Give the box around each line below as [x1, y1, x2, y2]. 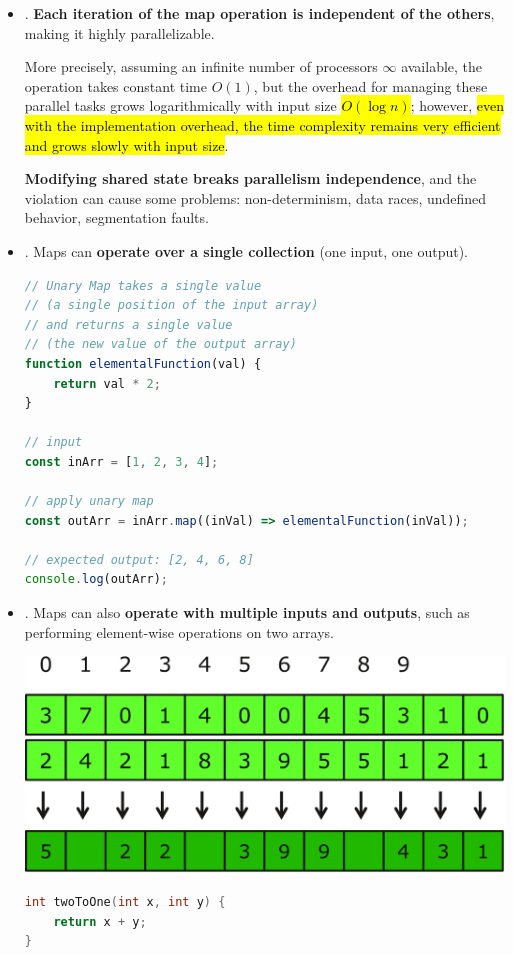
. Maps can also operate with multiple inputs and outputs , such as [24, 602, 470, 623]
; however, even [410, 95, 504, 116]
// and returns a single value [24, 317, 233, 332]
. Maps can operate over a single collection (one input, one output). [24, 240, 469, 261]
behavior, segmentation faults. [24, 207, 209, 228]
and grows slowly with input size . [24, 134, 229, 155]
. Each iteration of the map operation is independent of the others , [24, 3, 495, 23]
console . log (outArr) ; [24, 572, 169, 587]
